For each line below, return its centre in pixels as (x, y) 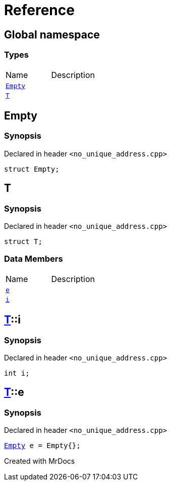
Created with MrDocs (40, 461)
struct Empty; (32, 169)
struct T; (23, 241)
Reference (39, 10)
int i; (17, 373)
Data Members (34, 259)
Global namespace (52, 34)
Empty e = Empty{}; (42, 446)
